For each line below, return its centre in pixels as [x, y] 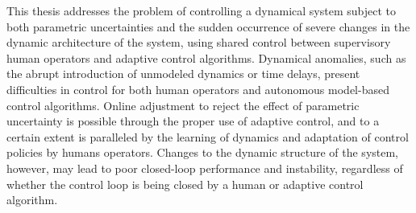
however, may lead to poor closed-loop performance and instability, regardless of [205, 168]
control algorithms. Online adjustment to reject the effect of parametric [183, 105]
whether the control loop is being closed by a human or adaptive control [185, 184]
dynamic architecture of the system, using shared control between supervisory [199, 42]
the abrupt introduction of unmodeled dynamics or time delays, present [183, 74]
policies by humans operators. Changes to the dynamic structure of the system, [203, 152]
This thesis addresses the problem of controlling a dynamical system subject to [201, 10]
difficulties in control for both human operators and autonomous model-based [198, 89]
